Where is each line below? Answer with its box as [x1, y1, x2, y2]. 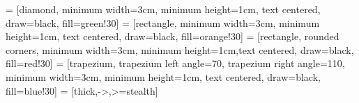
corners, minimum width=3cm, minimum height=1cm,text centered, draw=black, [6, 42, 354, 57]
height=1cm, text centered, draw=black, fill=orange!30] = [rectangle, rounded [6, 29, 339, 44]
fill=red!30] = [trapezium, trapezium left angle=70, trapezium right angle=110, [6, 56, 345, 71]
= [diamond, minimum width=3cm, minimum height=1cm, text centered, [6, 2, 321, 16]
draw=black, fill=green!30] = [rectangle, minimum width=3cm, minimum [6, 15, 320, 30]
